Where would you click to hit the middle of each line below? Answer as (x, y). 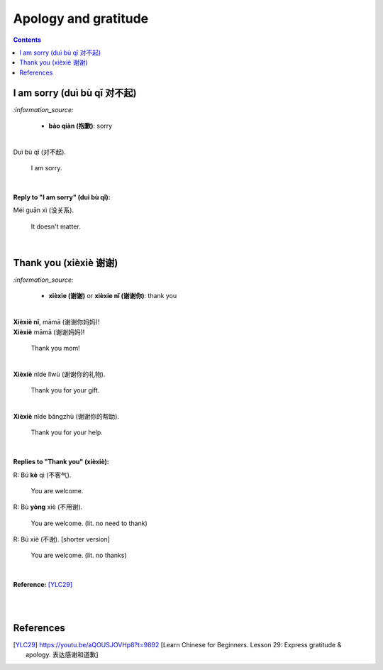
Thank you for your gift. (65, 390)
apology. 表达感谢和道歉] (62, 655)
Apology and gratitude (81, 18)
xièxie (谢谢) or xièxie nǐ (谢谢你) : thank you (113, 296)
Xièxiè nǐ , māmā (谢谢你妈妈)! (56, 322)
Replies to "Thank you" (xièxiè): (61, 462)
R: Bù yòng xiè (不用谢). (48, 507)
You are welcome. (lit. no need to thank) (89, 523)
